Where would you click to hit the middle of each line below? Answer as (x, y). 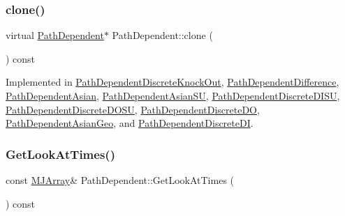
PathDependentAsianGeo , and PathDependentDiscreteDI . (130, 123)
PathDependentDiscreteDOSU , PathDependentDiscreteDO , (133, 109)
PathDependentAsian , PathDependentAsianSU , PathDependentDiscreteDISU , (173, 95)
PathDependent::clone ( (162, 35)
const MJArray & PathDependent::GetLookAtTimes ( (120, 180)
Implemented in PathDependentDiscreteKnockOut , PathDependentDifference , (172, 82)
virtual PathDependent (55, 35)
